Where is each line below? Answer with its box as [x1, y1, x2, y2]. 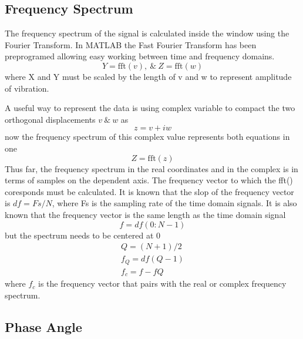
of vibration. [5, 82, 49, 94]
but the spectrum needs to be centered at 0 [5, 229, 161, 241]
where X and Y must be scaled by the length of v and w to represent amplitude [5, 70, 292, 82]
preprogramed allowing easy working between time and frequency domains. [5, 50, 275, 62]
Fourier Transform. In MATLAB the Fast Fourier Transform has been [5, 38, 257, 51]
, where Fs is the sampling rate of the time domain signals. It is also [52, 197, 297, 209]
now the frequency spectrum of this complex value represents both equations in [5, 130, 290, 143]
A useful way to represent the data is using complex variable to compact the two [5, 102, 295, 114]
